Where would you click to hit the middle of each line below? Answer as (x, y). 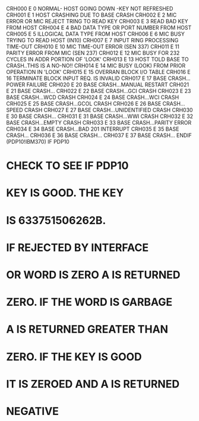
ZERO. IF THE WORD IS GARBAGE (89, 302)
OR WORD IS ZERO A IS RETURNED (93, 275)
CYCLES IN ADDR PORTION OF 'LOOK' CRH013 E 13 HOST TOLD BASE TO (97, 59)
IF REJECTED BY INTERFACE (78, 247)
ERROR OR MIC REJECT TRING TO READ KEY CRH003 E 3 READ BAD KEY (97, 21)
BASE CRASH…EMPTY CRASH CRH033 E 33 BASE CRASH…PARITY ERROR (99, 123)
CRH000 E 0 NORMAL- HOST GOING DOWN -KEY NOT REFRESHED (90, 9)
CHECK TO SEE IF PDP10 (67, 166)
